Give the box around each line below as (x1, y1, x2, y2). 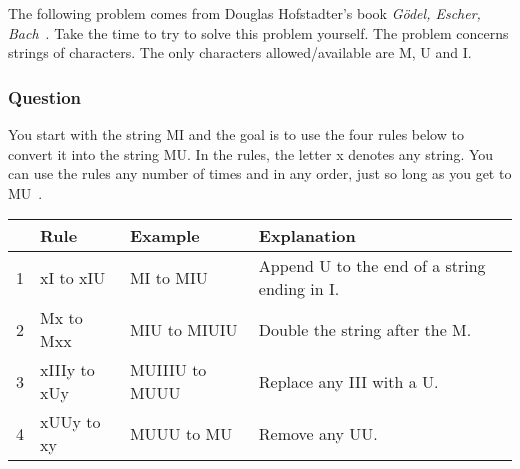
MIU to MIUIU (129, 317, 238, 341)
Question (8, 84, 82, 109)
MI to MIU (129, 265, 208, 289)
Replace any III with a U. (258, 369, 439, 393)
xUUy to (40, 410, 101, 434)
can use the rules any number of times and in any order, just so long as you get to (8, 163, 512, 184)
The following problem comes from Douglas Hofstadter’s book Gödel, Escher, (8, 3, 481, 23)
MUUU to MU (129, 421, 233, 445)
